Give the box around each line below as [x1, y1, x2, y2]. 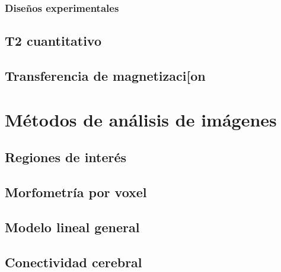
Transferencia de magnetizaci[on [5, 67, 206, 85]
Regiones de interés [5, 148, 127, 166]
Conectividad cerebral [5, 252, 142, 271]
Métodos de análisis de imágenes [5, 107, 277, 131]
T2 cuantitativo [5, 31, 102, 50]
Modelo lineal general [5, 217, 140, 236]
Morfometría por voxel [5, 182, 147, 201]
